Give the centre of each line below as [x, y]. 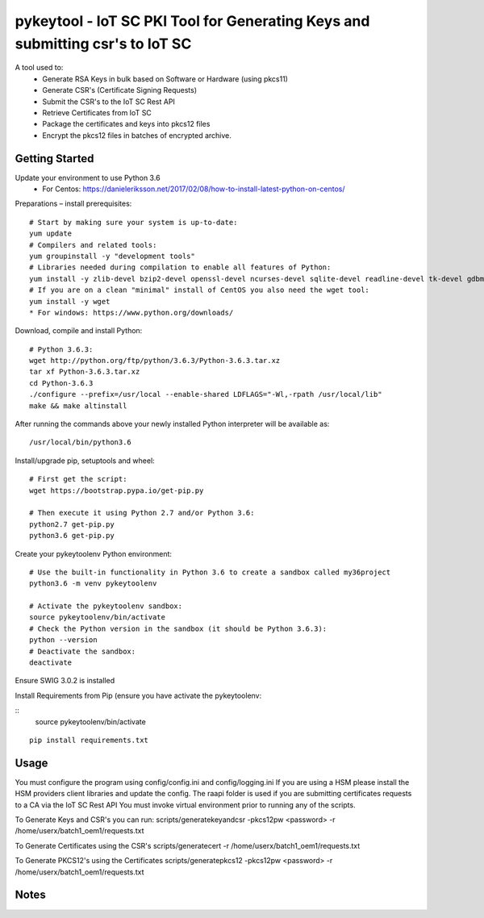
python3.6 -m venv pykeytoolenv [93, 584]
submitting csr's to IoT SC [103, 44]
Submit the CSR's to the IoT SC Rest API [108, 102]
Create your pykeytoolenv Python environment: [94, 553]
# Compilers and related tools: [93, 245]
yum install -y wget [70, 301]
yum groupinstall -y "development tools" [112, 256]
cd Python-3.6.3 [61, 383]
